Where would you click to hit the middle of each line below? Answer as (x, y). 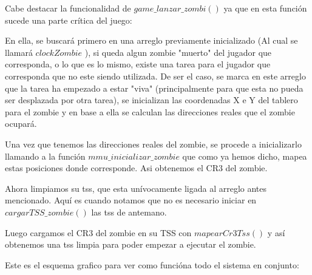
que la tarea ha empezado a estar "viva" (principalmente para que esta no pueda (154, 88)
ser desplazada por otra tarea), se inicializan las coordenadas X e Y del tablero (151, 100)
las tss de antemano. (129, 212)
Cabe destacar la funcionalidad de (68, 8)
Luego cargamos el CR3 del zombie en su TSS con (98, 232)
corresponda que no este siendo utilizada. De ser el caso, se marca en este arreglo (155, 76)
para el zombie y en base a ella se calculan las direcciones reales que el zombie (150, 111)
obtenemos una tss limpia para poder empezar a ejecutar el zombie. (131, 244)
